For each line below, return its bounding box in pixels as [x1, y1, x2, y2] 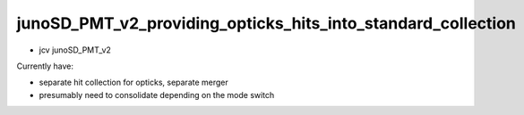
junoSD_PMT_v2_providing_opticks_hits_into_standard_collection [16, 13, 517, 33]
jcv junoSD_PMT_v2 [39, 45, 112, 55]
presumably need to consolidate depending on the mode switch [39, 89, 275, 100]
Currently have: [16, 61, 74, 71]
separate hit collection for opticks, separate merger [39, 77, 228, 88]
